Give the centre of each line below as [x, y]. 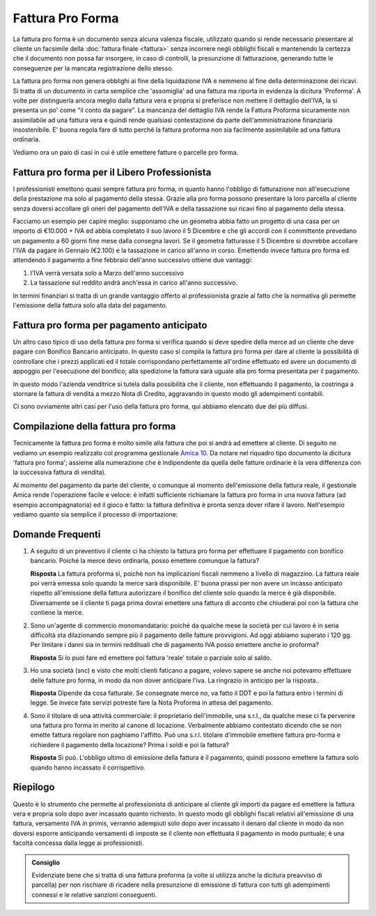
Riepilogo [34, 787]
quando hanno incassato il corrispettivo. [88, 768]
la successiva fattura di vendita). [60, 472]
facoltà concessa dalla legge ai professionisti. [78, 843]
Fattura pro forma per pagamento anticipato [110, 325]
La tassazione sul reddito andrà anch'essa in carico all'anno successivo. [134, 283]
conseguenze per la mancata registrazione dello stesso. [93, 68]
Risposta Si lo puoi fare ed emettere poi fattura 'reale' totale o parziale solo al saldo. [151, 657]
